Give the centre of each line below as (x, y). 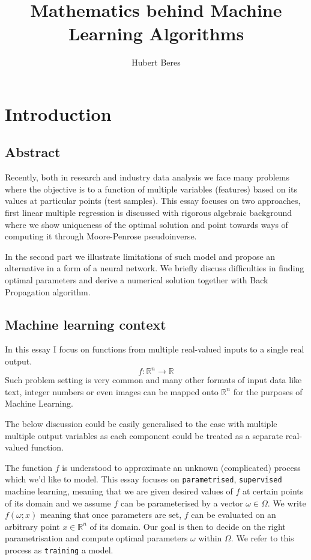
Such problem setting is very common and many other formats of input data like (153, 380)
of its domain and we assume (58, 503)
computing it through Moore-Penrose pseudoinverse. (101, 236)
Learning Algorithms (156, 33)
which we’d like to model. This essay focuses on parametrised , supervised (143, 479)
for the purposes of (268, 391)
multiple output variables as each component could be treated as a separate (144, 435)
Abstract (33, 152)
